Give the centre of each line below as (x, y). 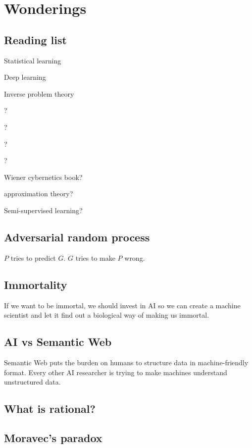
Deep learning (25, 77)
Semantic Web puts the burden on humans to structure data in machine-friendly (126, 362)
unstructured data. (32, 382)
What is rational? (50, 409)
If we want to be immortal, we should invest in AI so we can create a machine (122, 305)
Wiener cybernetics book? (43, 177)
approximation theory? (39, 194)
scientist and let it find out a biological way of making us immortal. (107, 315)
